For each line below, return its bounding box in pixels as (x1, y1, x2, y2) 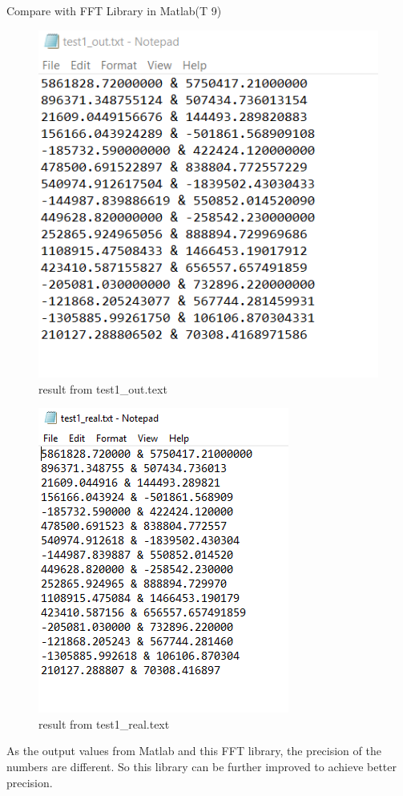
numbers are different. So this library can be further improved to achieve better (6, 758, 397, 775)
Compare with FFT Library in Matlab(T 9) (6, 2, 222, 18)
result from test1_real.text (38, 715, 170, 732)
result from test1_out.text (38, 380, 167, 397)
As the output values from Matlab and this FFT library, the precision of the (6, 742, 381, 759)
